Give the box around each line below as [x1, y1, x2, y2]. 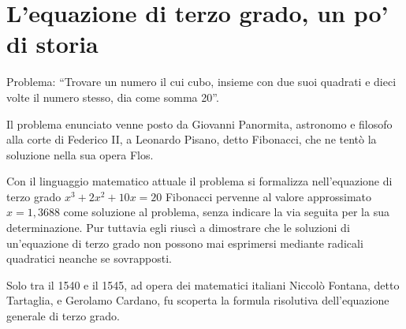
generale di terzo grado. [6, 308, 121, 324]
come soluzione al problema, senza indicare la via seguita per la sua [63, 204, 389, 220]
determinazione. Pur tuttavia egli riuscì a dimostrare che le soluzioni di [6, 219, 350, 236]
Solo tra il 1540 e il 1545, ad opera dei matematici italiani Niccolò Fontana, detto [6, 276, 400, 293]
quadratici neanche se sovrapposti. [6, 250, 172, 267]
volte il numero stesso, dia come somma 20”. [6, 88, 219, 105]
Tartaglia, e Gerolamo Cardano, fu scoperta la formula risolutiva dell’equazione [6, 292, 389, 308]
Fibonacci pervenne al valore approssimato [165, 188, 371, 204]
